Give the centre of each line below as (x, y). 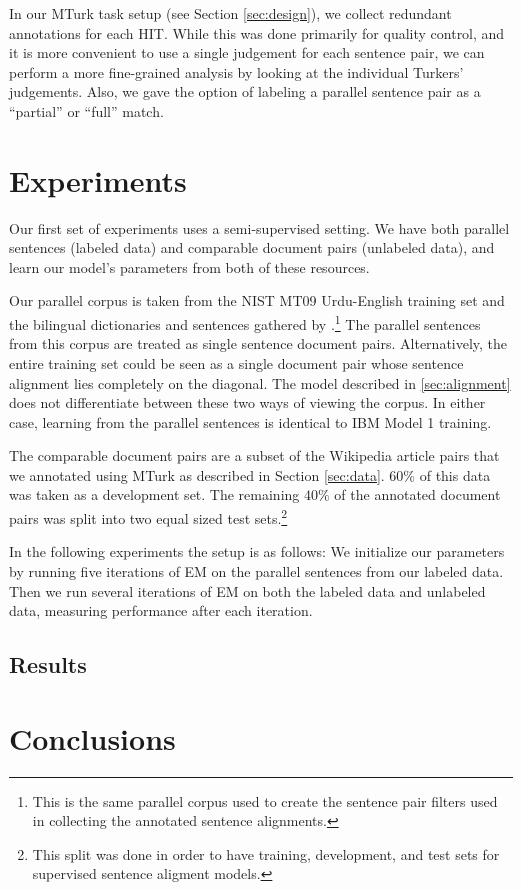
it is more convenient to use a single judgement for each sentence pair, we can (247, 52)
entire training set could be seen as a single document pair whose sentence (236, 362)
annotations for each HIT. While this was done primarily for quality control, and (257, 32)
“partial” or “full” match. (86, 110)
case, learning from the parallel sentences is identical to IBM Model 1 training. (250, 421)
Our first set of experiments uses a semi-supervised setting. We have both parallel (259, 227)
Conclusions (92, 737)
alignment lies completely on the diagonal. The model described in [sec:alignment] (260, 382)
